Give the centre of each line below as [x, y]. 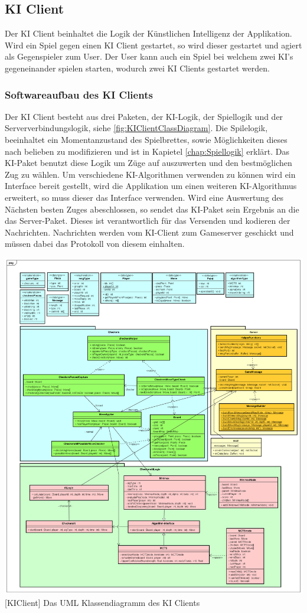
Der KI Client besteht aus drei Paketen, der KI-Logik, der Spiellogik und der [144, 116]
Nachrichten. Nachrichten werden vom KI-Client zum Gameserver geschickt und [149, 232]
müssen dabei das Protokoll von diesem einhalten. [95, 244]
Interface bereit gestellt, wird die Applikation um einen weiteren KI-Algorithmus [151, 186]
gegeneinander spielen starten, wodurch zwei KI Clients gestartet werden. [137, 68]
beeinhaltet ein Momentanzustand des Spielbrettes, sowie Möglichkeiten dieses [146, 139]
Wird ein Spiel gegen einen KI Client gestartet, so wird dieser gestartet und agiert [153, 45]
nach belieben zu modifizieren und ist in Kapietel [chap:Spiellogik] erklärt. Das [147, 151]
